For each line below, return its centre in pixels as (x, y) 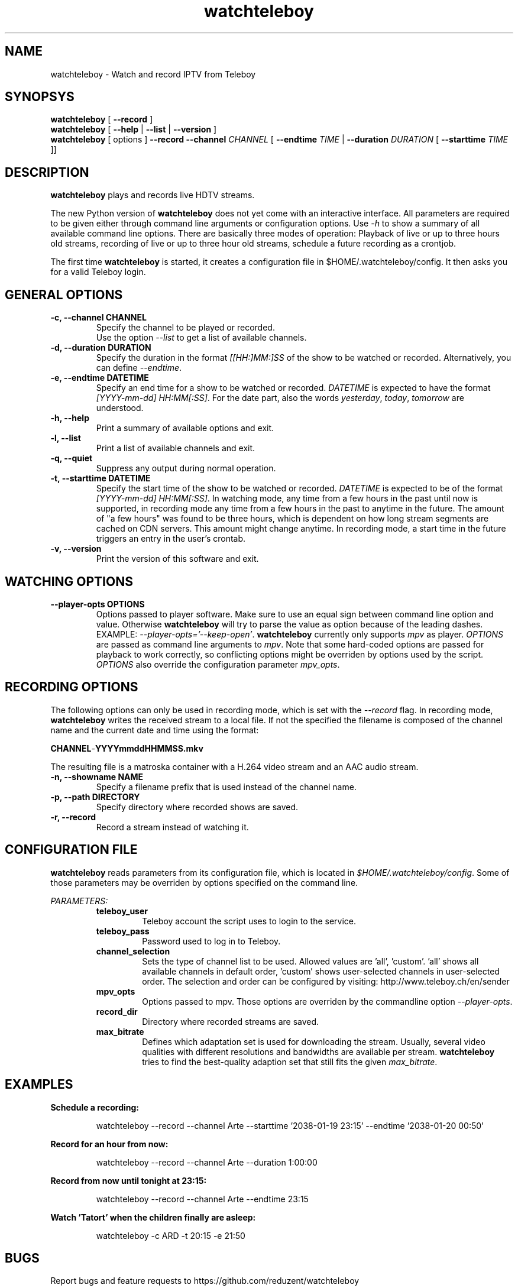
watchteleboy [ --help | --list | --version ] (134, 130)
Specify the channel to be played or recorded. (185, 328)
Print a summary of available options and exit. (185, 428)
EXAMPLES (39, 1085)
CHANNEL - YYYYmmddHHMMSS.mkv (127, 748)
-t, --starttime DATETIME (101, 478)
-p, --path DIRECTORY (95, 797)
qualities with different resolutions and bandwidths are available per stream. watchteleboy (318, 1051)
